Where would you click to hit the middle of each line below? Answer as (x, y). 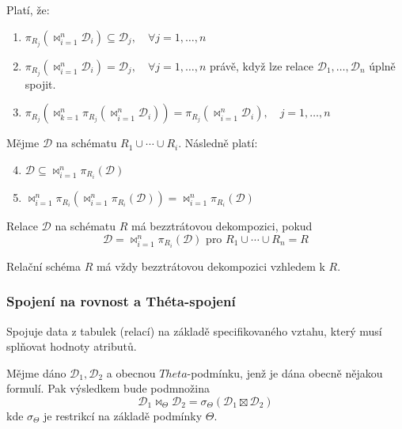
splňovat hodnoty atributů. (72, 346)
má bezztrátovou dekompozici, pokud (222, 226)
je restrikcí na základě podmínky (123, 415)
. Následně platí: (218, 143)
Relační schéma (44, 266)
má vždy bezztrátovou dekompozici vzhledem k (210, 266)
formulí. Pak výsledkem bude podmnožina (108, 388)
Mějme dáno (36, 372)
